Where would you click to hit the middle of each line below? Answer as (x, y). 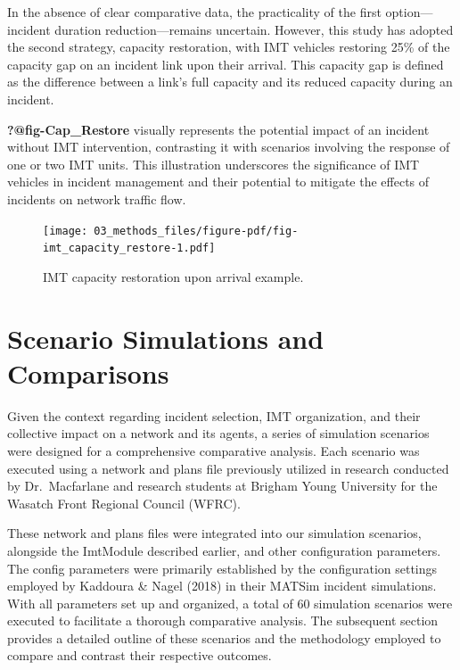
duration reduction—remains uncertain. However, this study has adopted (254, 29)
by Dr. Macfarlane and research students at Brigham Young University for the (222, 486)
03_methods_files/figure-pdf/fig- (196, 231)
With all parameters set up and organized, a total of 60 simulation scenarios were (230, 603)
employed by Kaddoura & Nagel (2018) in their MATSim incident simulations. (222, 586)
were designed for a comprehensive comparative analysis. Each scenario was (214, 450)
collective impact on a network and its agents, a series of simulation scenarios (218, 433)
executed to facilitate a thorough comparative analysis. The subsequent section (223, 620)
